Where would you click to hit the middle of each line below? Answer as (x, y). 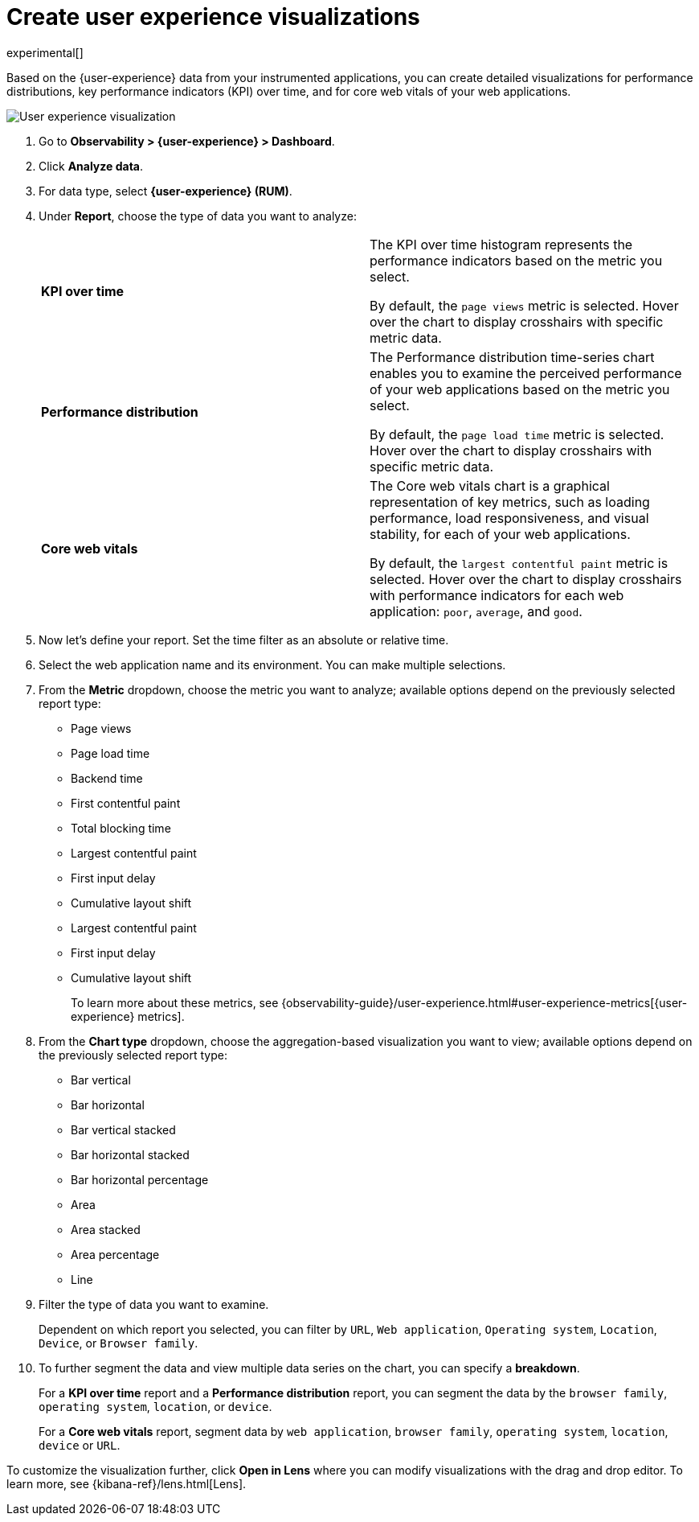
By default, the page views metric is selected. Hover (524, 305)
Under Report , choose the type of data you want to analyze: (198, 216)
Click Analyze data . (91, 166)
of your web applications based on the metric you (520, 389)
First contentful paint (126, 803)
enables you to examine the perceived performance (526, 373)
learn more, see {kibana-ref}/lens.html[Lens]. (127, 1483)
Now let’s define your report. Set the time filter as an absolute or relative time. (244, 640)
